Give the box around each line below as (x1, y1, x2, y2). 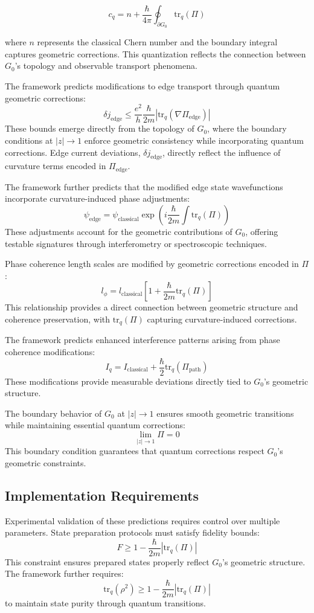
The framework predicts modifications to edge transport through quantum (5, 79, 280, 92)
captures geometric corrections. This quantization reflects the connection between (5, 47, 306, 60)
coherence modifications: (5, 345, 95, 358)
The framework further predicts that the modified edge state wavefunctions (5, 180, 283, 193)
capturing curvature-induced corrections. (147, 312, 297, 325)
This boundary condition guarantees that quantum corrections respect (5, 445, 264, 457)
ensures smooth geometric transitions (156, 406, 294, 419)
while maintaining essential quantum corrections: (5, 419, 185, 431)
